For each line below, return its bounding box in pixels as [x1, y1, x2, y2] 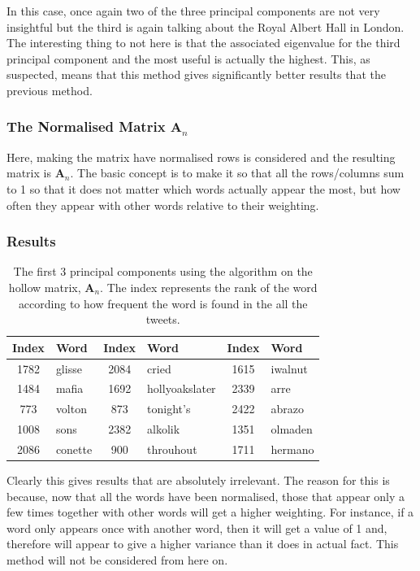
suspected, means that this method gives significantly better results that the [6, 66, 386, 83]
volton [55, 400, 87, 417]
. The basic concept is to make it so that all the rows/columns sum [70, 164, 405, 181]
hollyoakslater [147, 380, 216, 397]
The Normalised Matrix [6, 116, 166, 137]
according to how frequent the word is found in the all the [18, 294, 308, 312]
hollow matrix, [8, 278, 81, 295]
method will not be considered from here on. [6, 551, 228, 569]
